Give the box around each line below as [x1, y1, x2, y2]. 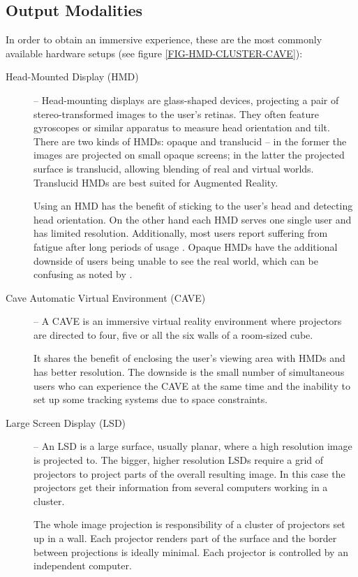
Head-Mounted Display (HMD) [6, 69, 139, 84]
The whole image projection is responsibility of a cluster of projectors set [33, 517, 345, 532]
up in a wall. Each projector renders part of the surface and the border [33, 531, 337, 546]
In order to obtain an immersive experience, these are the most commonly [6, 32, 322, 47]
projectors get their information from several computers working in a [33, 480, 328, 495]
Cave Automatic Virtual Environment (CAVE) [6, 290, 206, 305]
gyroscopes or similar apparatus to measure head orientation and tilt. [33, 120, 330, 135]
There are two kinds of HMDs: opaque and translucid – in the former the [33, 133, 347, 148]
